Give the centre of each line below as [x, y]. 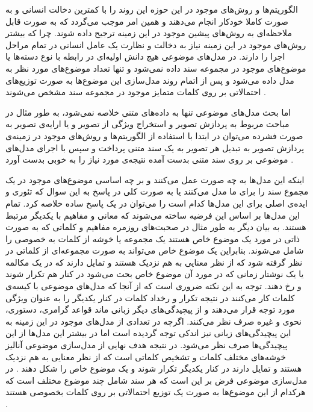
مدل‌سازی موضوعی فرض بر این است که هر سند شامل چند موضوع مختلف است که [156, 380]
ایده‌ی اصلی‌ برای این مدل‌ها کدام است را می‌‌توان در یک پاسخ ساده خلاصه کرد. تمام [156, 203]
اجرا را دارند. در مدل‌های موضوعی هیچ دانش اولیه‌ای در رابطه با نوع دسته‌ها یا [145, 56]
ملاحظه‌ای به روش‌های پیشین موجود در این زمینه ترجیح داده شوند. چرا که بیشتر [149, 33]
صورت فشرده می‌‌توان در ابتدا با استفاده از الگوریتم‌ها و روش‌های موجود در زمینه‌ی [154, 135]
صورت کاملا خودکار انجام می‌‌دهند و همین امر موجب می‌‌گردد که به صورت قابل [147, 21]
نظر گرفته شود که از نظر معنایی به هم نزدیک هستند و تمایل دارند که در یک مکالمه [154, 262]
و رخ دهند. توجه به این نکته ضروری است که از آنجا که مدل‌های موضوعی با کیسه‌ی [153, 286]
